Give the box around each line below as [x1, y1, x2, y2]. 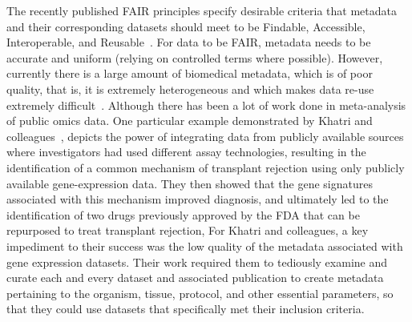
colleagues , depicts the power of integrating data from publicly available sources [6, 127, 404, 144]
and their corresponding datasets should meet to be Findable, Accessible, [6, 18, 366, 34]
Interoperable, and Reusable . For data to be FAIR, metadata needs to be [6, 34, 371, 50]
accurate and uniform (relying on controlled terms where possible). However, [6, 49, 383, 66]
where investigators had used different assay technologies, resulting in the [6, 143, 366, 160]
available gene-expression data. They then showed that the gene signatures [6, 175, 373, 191]
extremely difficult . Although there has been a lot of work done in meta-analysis [6, 96, 406, 113]
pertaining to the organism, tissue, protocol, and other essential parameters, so [6, 284, 394, 301]
